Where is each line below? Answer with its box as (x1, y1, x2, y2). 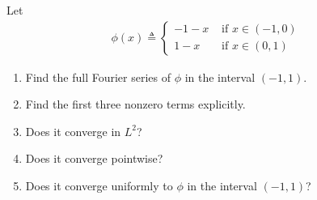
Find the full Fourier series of (25, 68, 171, 85)
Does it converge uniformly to (25, 177, 173, 194)
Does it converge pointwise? (25, 150, 163, 167)
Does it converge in (25, 122, 121, 139)
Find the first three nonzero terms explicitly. (25, 96, 246, 113)
